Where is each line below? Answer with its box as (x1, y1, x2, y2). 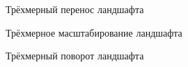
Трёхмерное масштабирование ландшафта (6, 25, 182, 39)
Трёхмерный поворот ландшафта (6, 48, 144, 63)
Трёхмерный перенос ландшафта (6, 2, 144, 16)
